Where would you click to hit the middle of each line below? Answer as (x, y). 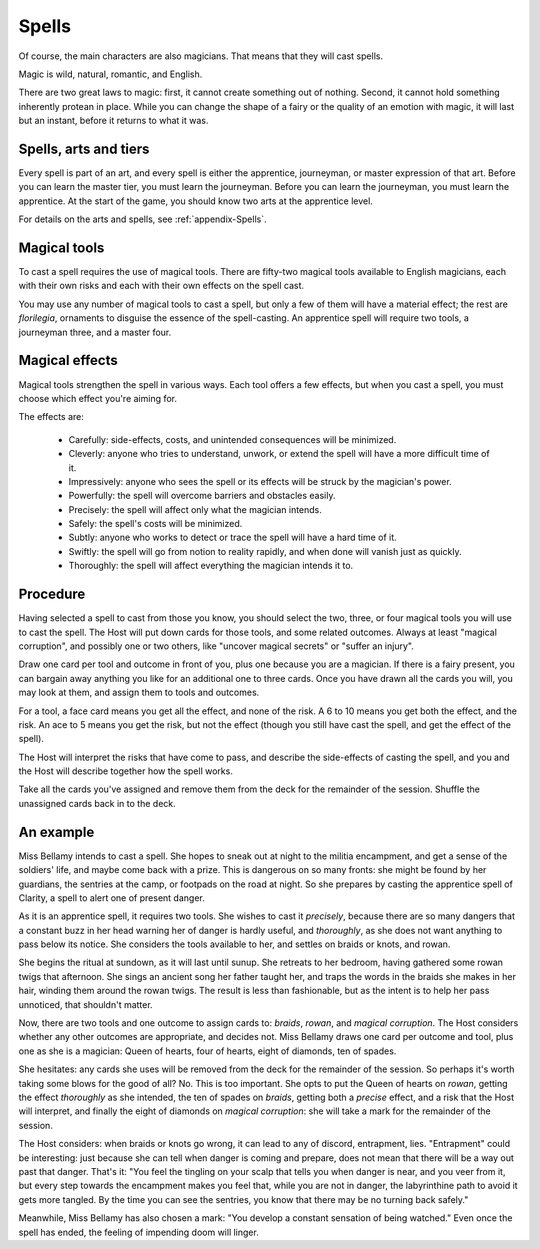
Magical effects (68, 360)
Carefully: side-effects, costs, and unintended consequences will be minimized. (232, 439)
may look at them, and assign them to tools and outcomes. (139, 692)
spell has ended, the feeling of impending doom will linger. (138, 1232)
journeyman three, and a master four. (95, 332)
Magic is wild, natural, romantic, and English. (110, 74)
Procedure (52, 594)
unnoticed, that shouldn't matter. (86, 1004)
